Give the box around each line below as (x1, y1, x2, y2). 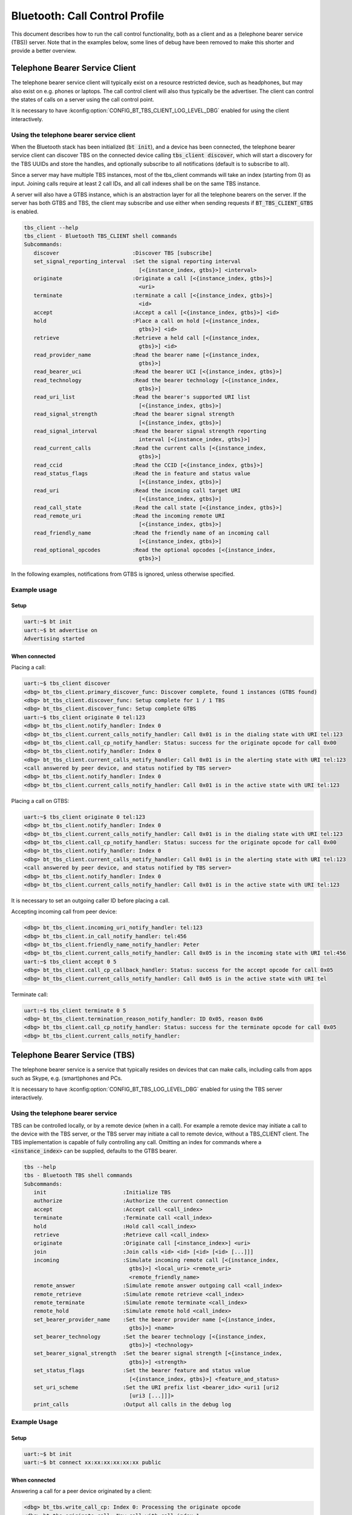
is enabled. (11, 208, 39, 215)
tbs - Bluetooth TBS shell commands (24, 1172, 133, 1179)
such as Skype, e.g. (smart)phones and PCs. (11, 1074, 123, 1082)
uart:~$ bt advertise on (24, 627, 98, 633)
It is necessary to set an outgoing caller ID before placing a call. (11, 897, 170, 904)
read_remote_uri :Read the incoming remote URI (33, 512, 225, 519)
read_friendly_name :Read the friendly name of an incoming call (33, 529, 270, 536)
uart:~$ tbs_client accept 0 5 (24, 958, 117, 965)
